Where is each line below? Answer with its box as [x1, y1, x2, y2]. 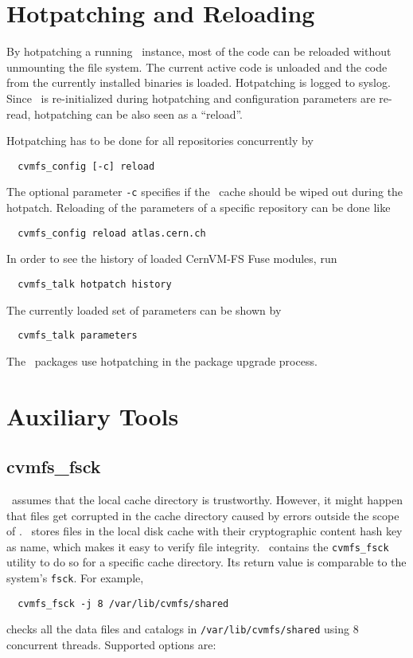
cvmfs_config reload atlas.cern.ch [18, 227, 206, 239]
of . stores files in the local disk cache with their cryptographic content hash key [6, 523, 403, 539]
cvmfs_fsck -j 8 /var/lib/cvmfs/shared [18, 597, 229, 609]
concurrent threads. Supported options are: [6, 636, 216, 652]
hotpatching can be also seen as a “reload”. [34, 105, 244, 122]
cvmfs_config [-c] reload [18, 160, 155, 172]
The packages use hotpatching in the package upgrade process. [6, 352, 318, 369]
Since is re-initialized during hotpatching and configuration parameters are [6, 89, 376, 106]
